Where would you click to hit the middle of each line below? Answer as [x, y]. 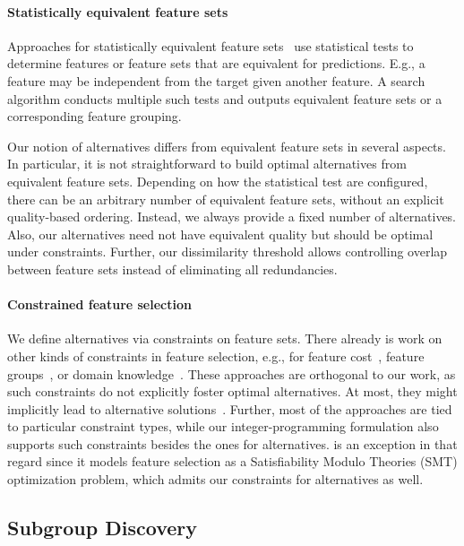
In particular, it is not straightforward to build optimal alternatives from [207, 164]
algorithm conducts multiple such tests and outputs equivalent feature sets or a [225, 98]
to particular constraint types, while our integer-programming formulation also [223, 426]
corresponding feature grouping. [95, 116]
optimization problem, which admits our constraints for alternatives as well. [215, 479]
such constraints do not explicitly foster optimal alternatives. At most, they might [232, 391]
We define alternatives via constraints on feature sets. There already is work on [225, 338]
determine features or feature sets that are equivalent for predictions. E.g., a [216, 63]
